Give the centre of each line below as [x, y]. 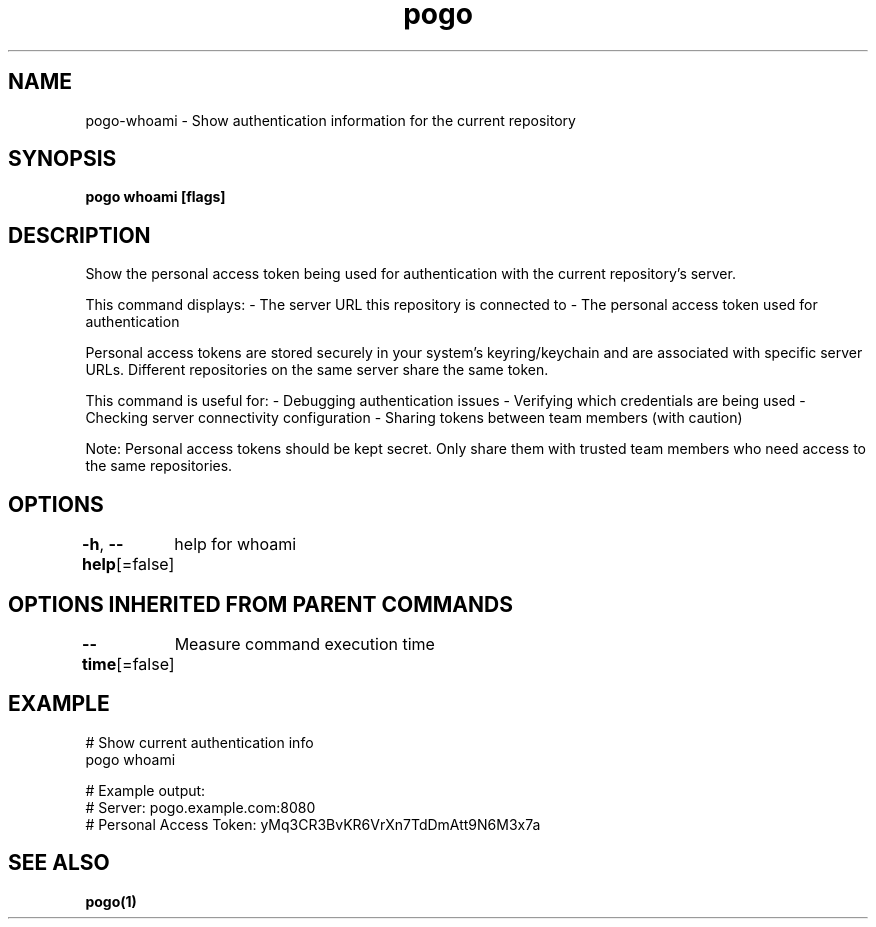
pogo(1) [111, 901]
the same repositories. [159, 466]
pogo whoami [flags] [155, 197]
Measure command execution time [304, 643]
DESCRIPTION [79, 235]
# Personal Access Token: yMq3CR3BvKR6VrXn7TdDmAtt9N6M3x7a [313, 824]
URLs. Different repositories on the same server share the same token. [317, 370]
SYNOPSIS [62, 159]
